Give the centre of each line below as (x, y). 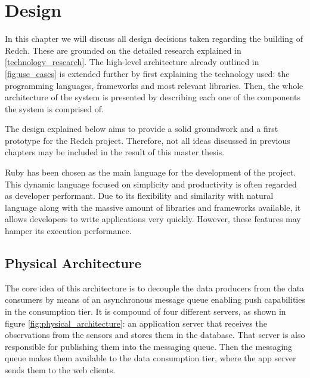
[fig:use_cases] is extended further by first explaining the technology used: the (147, 73)
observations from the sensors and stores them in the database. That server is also (155, 335)
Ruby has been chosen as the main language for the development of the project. (151, 172)
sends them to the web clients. (60, 369)
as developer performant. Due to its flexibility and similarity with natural (139, 196)
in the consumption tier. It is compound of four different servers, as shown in (145, 311)
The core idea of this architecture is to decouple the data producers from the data (155, 288)
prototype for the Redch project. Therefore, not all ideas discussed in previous (148, 140)
